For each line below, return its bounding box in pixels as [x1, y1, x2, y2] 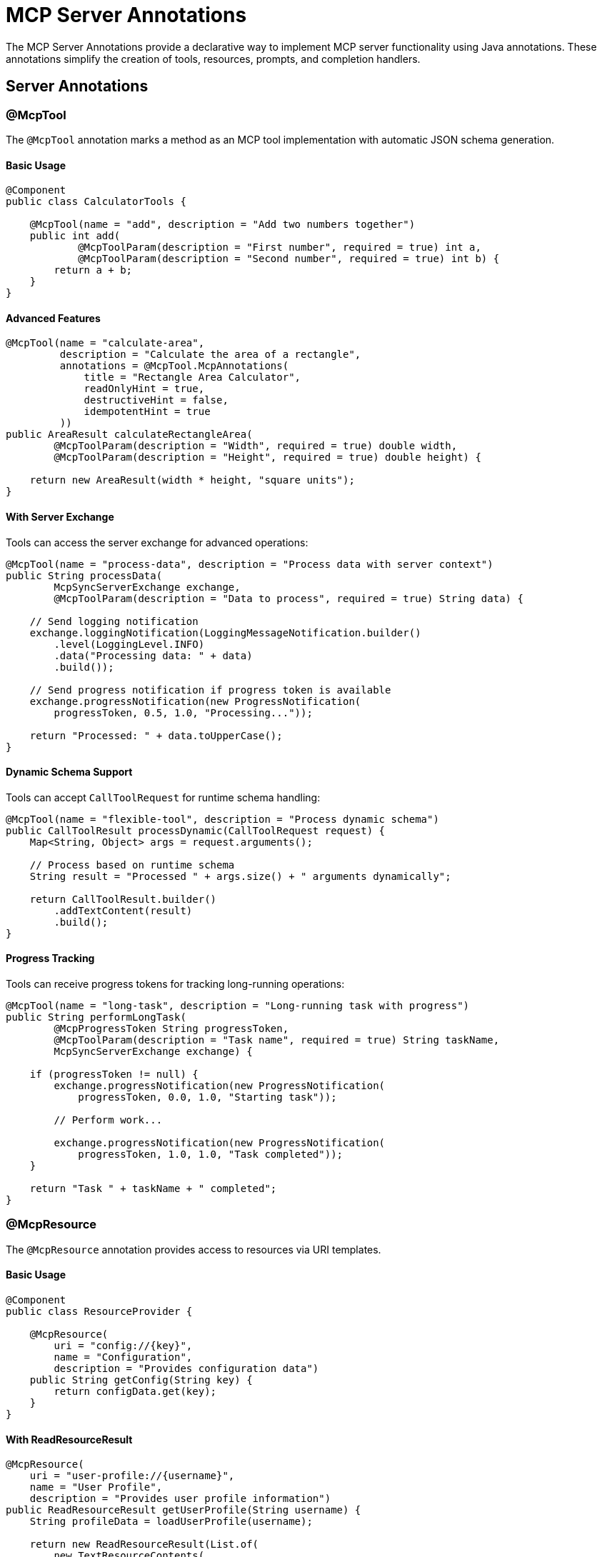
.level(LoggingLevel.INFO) [54, 638, 205, 650]
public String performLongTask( [6, 1011, 186, 1023]
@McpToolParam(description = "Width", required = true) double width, [54, 440, 458, 452]
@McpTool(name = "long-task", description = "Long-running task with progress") [6, 1000, 470, 1012]
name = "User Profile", [29, 1481, 163, 1493]
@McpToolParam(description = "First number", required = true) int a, [78, 241, 481, 254]
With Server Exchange [6, 511, 114, 524]
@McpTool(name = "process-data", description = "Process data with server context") [6, 558, 493, 570]
